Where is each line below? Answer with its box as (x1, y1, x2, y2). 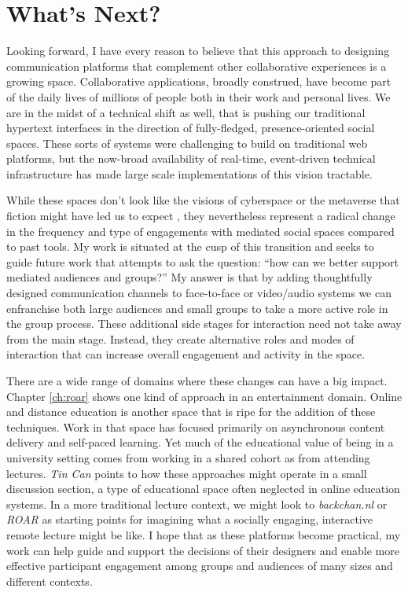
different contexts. (6, 572, 93, 589)
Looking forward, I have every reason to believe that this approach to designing (6, 42, 390, 59)
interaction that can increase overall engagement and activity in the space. (6, 346, 366, 362)
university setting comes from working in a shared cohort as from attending (6, 449, 370, 465)
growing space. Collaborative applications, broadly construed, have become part (6, 73, 391, 90)
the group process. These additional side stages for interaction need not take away (6, 315, 402, 332)
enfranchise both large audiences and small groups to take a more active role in (6, 300, 388, 316)
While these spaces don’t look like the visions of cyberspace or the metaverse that (6, 192, 400, 208)
